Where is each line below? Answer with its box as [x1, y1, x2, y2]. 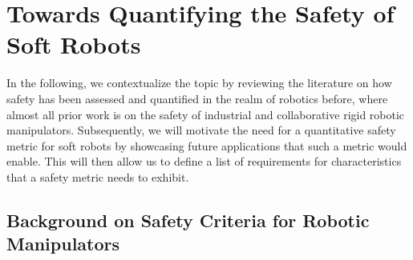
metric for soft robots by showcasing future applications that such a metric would [6, 137, 407, 154]
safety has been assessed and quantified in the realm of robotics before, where [6, 90, 388, 106]
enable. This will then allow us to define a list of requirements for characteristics [6, 153, 402, 170]
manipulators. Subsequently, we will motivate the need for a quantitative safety [6, 122, 396, 138]
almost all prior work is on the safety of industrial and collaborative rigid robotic [6, 106, 405, 122]
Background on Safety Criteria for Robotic [6, 207, 370, 232]
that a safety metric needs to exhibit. [6, 168, 189, 185]
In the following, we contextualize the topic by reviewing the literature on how [6, 74, 392, 91]
